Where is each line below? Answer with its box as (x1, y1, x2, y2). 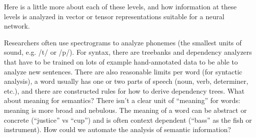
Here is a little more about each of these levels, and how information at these (4, 1, 237, 11)
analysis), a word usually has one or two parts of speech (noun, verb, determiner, (4, 76, 249, 86)
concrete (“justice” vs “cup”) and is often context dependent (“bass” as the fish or (4, 114, 252, 125)
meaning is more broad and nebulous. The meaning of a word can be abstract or (4, 104, 247, 115)
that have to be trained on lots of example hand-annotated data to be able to (4, 56, 238, 67)
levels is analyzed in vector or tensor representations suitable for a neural (4, 11, 224, 21)
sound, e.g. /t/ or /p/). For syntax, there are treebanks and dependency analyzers (4, 47, 252, 57)
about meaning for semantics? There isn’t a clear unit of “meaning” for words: (4, 95, 240, 105)
